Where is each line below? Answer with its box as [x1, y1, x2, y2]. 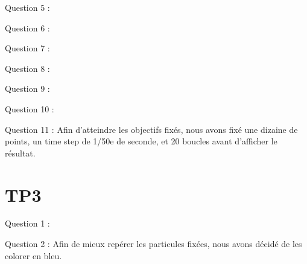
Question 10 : [5, 102, 54, 115]
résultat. [5, 146, 36, 159]
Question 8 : [5, 62, 50, 74]
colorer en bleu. [5, 249, 62, 262]
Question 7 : [5, 42, 50, 54]
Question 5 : [5, 1, 50, 13]
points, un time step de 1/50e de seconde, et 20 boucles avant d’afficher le [5, 135, 277, 147]
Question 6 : [5, 21, 50, 34]
